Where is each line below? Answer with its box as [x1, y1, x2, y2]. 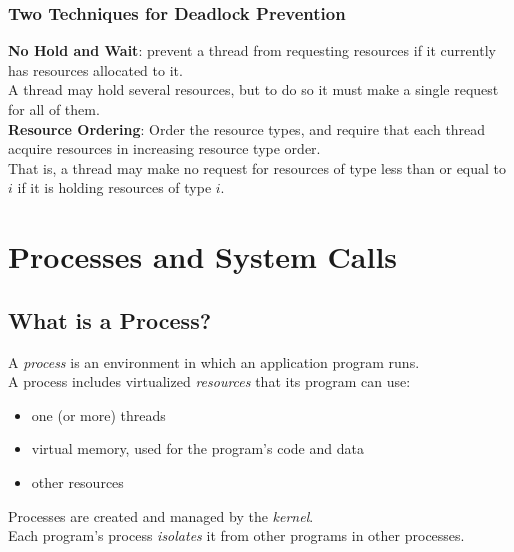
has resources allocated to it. [8, 59, 183, 80]
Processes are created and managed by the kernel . [8, 505, 314, 526]
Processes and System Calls [8, 236, 398, 277]
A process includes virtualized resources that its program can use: [8, 371, 411, 392]
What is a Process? [8, 304, 212, 335]
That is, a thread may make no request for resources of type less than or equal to [8, 157, 507, 178]
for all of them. [8, 99, 100, 119]
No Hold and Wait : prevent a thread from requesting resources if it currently [8, 40, 496, 61]
